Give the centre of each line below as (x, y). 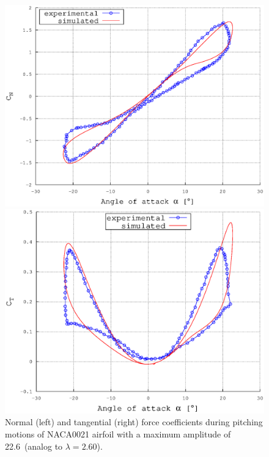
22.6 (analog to (34, 446)
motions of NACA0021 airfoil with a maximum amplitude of (118, 433)
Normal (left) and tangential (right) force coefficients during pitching (134, 422)
